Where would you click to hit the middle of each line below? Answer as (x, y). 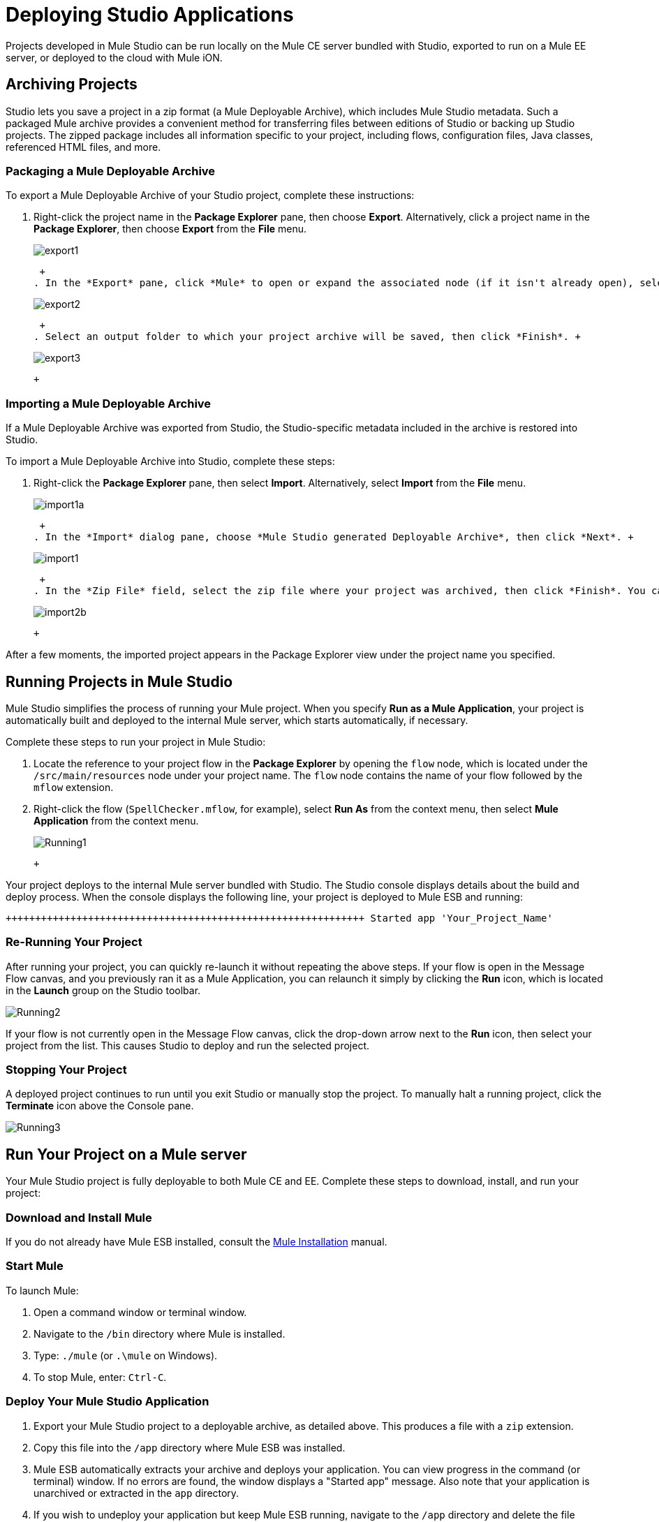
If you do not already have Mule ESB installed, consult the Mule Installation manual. (197, 1242)
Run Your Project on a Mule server (126, 1154)
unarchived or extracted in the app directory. (136, 1493)
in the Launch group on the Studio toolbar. (103, 990)
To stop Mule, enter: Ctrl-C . (100, 1377)
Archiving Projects (72, 84)
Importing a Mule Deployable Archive (109, 403)
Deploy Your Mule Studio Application (108, 1402)
